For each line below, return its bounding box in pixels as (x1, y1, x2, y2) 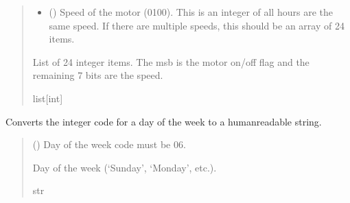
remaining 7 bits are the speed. (32, 68, 163, 82)
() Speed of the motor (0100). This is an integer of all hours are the (49, 5, 333, 19)
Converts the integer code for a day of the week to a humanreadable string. (5, 114, 322, 128)
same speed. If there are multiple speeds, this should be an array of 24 (49, 18, 345, 32)
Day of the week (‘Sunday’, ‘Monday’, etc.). (32, 160, 217, 174)
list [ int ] (32, 91, 63, 105)
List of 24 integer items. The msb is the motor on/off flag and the (32, 54, 310, 69)
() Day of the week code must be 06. (32, 137, 186, 152)
